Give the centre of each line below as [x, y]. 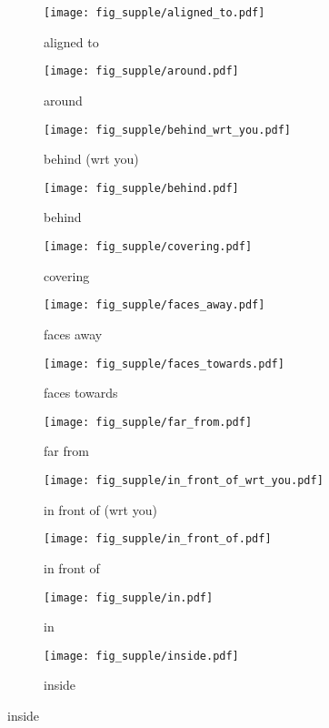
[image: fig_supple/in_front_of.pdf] [158, 539]
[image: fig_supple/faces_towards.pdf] [164, 364]
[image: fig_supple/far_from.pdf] [148, 422]
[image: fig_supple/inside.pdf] [141, 656]
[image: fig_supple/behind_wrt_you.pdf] [168, 130]
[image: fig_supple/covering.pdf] [148, 247]
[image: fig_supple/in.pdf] [129, 597]
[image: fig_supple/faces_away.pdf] [155, 305]
